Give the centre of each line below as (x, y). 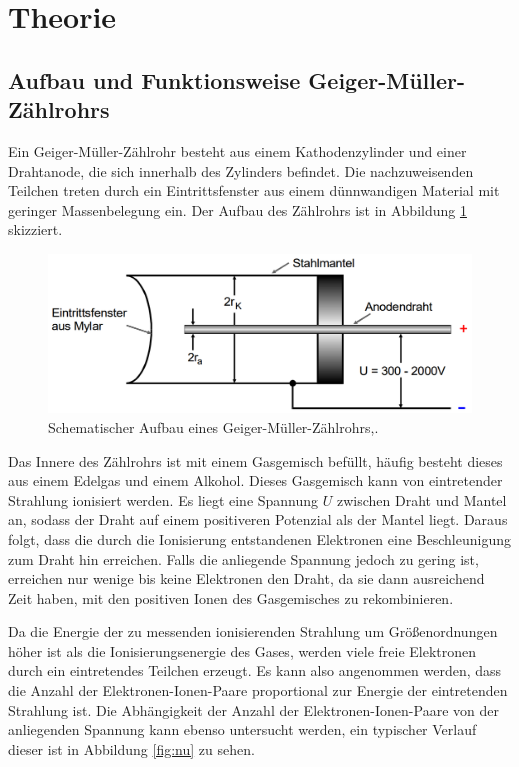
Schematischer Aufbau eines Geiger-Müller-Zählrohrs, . (213, 426)
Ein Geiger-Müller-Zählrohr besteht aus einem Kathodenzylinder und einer (237, 150)
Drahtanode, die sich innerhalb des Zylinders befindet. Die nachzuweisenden (241, 170)
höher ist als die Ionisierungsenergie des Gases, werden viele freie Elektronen (242, 650)
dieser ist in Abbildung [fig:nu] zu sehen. (131, 748)
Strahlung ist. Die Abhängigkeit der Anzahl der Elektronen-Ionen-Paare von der (253, 709)
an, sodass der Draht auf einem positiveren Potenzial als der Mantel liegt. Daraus (258, 519)
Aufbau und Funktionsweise (154, 79)
